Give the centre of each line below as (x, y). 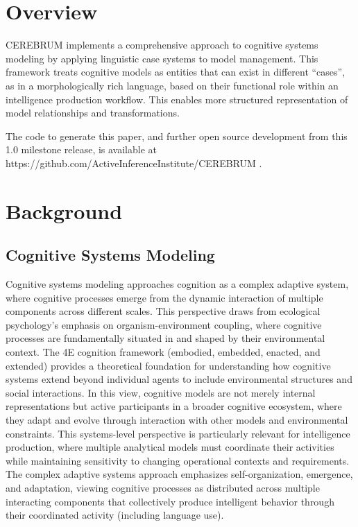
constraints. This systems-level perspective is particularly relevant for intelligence (178, 433)
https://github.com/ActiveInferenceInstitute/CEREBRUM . (134, 163)
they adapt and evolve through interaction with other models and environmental (177, 419)
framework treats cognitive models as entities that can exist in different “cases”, (176, 72)
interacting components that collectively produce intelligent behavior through (170, 501)
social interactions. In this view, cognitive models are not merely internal (161, 392)
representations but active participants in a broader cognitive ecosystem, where (174, 406)
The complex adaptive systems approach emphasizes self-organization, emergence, (179, 474)
